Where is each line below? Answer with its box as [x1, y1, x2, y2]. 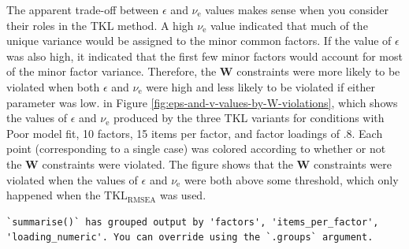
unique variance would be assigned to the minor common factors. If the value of [6, 32, 392, 49]
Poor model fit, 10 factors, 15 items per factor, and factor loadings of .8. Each [6, 124, 383, 141]
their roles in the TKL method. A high [6, 17, 194, 33]
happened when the [6, 187, 101, 203]
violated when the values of [6, 171, 138, 188]
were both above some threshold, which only [184, 171, 399, 188]
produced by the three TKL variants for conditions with [113, 110, 385, 126]
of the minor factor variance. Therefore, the [6, 63, 217, 80]
